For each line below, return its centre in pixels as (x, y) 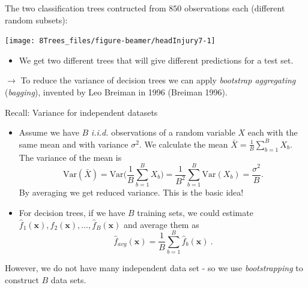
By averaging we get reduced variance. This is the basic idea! (131, 192)
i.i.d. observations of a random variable (163, 132)
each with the (273, 132)
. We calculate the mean (183, 144)
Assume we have (49, 132)
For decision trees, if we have (72, 212)
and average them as (162, 224)
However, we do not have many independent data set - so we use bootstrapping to (154, 268)
